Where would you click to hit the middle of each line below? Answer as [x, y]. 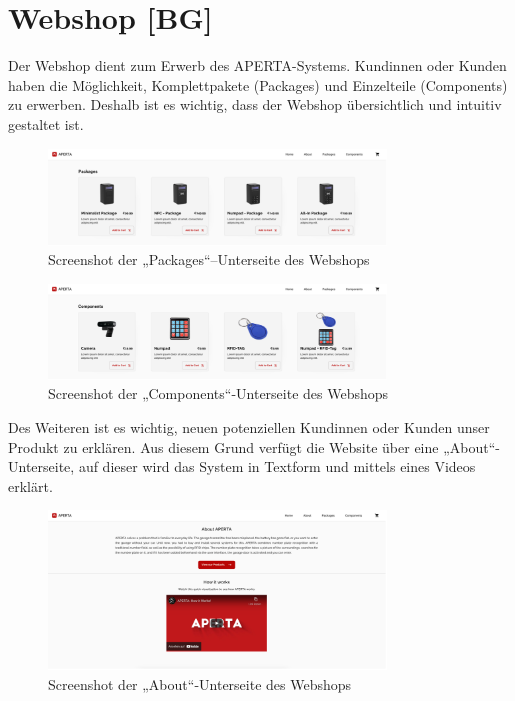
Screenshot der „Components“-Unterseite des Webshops [218, 393]
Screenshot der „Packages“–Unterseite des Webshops [209, 259]
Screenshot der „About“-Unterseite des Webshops [200, 683]
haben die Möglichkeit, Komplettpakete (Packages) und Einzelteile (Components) [258, 84]
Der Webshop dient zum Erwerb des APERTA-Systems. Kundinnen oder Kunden [257, 65]
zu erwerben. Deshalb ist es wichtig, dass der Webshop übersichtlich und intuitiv [255, 104]
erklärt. [30, 485]
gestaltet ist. [46, 123]
